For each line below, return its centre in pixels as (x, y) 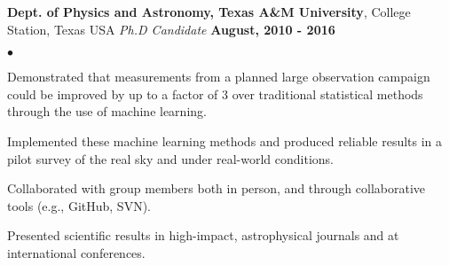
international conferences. (76, 252)
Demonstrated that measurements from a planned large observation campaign (219, 77)
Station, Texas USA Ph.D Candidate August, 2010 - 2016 (171, 29)
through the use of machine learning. (107, 111)
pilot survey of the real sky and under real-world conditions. (170, 158)
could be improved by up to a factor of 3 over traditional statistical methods (215, 94)
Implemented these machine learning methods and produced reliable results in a (225, 140)
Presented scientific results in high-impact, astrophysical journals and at (203, 235)
